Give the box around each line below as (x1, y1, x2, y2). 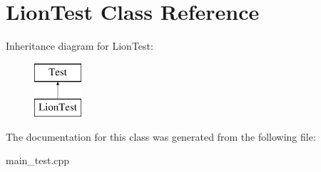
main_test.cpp (6, 153, 70, 168)
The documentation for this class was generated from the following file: (6, 129, 316, 144)
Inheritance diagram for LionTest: (6, 38, 153, 53)
